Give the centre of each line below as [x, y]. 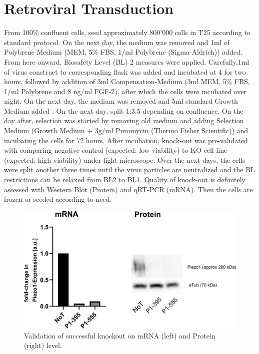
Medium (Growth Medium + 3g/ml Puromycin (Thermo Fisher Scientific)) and [126, 130]
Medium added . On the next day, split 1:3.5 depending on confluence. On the [124, 110]
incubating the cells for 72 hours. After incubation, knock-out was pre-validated [126, 140]
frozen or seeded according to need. [58, 199]
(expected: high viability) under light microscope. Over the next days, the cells [125, 159]
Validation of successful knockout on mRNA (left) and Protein [120, 335]
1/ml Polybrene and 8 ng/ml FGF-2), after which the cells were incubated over [125, 91]
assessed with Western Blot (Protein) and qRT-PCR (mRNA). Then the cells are [128, 189]
